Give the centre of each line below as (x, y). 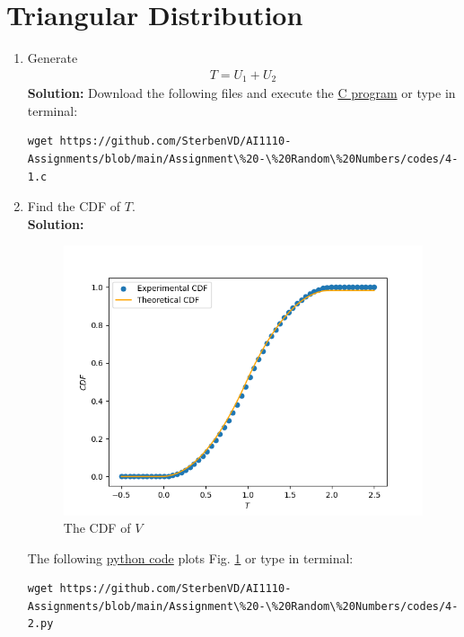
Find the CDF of (74, 206)
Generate (53, 58)
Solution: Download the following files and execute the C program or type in (241, 93)
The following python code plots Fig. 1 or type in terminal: (190, 557)
